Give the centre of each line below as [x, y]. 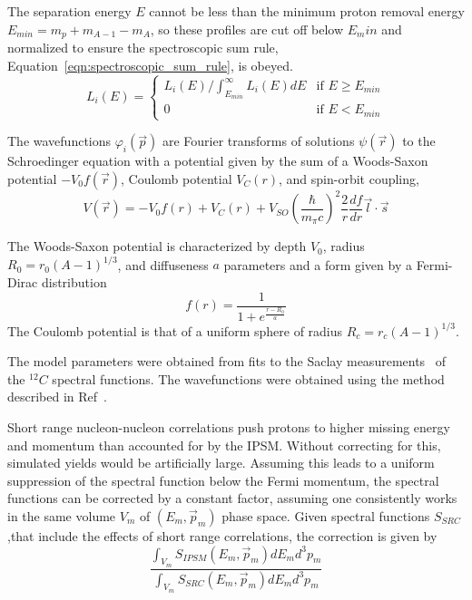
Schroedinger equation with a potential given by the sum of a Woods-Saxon [218, 161]
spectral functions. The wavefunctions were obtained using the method [248, 378]
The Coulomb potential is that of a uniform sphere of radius [175, 330]
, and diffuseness [163, 264]
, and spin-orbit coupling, [349, 178]
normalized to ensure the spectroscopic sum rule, [143, 48]
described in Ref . [57, 397]
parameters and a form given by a [318, 264]
